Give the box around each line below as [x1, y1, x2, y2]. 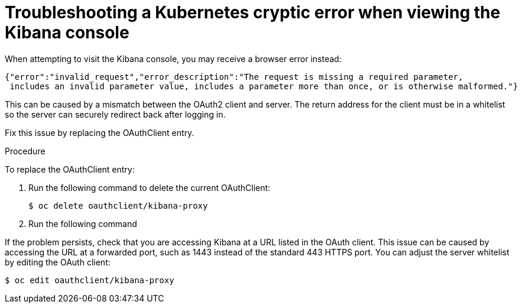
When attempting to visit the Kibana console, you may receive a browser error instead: [5, 53, 342, 64]
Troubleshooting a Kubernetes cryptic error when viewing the [5, 2, 501, 22]
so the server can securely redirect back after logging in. [5, 109, 226, 119]
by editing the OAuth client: [5, 257, 111, 267]
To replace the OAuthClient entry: [5, 164, 135, 174]
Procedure [5, 145, 46, 156]
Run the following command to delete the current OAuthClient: [28, 182, 271, 193]
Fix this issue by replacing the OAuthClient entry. [5, 127, 194, 138]
